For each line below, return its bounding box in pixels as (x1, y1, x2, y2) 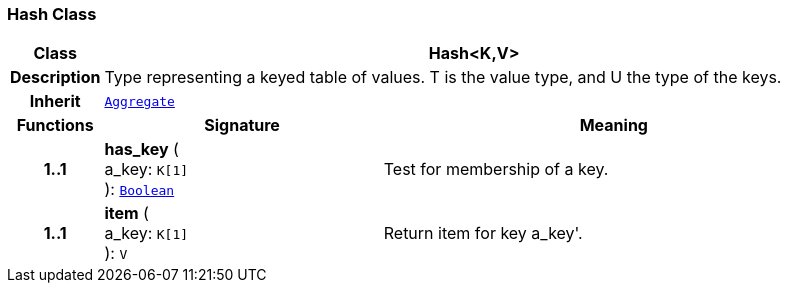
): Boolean (104, 179, 175, 200)
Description (10, 67, 101, 88)
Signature (204, 115, 280, 136)
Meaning (579, 115, 648, 136)
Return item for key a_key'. (383, 223, 583, 244)
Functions (16, 115, 94, 136)
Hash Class (7, 4, 97, 24)
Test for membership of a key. (383, 159, 609, 180)
